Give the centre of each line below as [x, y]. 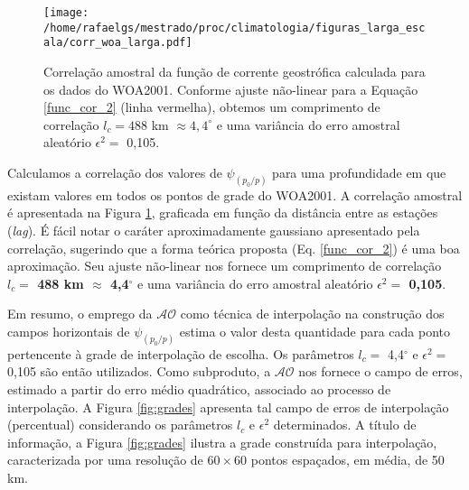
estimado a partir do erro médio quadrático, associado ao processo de [199, 389]
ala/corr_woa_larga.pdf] [118, 43]
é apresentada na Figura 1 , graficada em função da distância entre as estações [223, 213]
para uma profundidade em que [359, 172]
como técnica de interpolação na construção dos [312, 314]
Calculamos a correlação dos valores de [115, 172]
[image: [66, 13]
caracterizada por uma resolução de [105, 460]
